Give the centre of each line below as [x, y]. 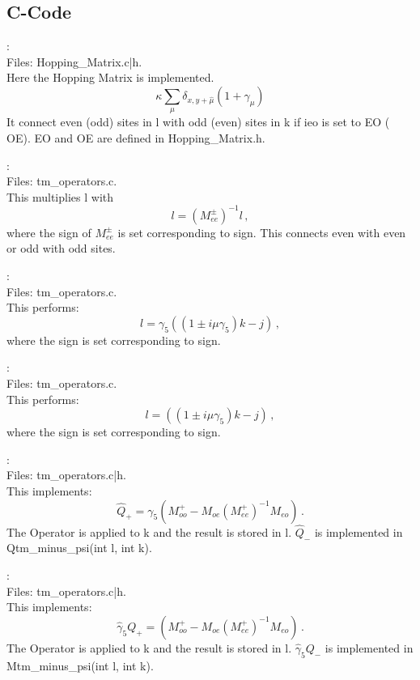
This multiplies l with [60, 196]
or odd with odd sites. [61, 248]
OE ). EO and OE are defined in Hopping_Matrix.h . [136, 137]
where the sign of [49, 232]
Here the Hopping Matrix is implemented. [110, 77]
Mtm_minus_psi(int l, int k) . [80, 665]
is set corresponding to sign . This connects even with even [262, 232]
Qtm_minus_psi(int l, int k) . [79, 548]
